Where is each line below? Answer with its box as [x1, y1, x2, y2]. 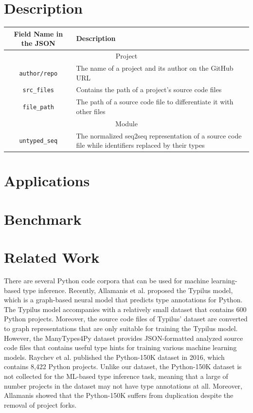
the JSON [21, 38, 55, 48]
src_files [22, 87, 54, 94]
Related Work [4, 247, 100, 267]
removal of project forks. [4, 399, 77, 410]
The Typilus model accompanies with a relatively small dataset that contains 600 [4, 304, 247, 314]
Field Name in [14, 28, 63, 39]
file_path [22, 104, 54, 111]
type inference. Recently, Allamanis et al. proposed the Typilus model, [22, 285, 233, 295]
